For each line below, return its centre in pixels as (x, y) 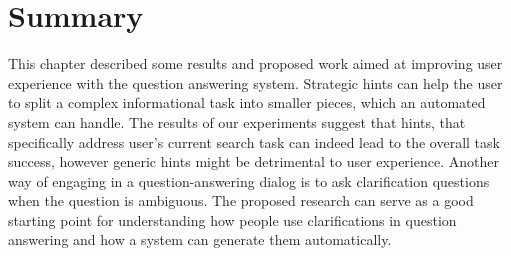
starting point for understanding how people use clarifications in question (232, 219)
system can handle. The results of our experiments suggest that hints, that (237, 121)
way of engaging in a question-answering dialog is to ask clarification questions (249, 180)
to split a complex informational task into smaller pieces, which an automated (247, 102)
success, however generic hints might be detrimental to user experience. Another (253, 161)
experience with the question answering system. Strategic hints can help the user (255, 82)
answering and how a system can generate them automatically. (200, 239)
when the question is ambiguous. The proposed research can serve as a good (241, 200)
